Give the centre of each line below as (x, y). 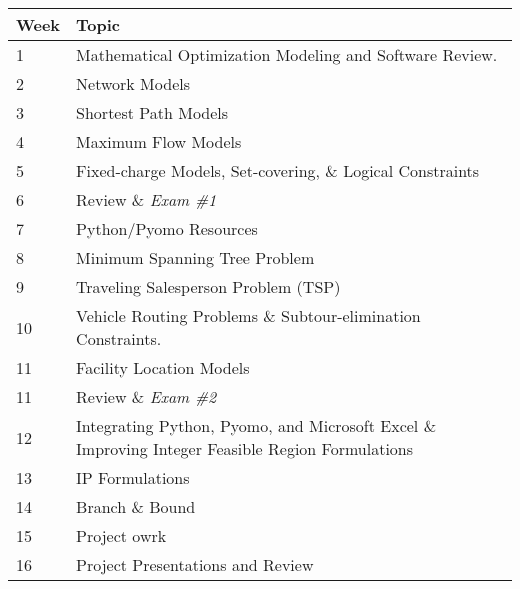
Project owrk (121, 535)
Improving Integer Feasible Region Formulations (245, 448)
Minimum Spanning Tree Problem (195, 257)
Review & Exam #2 (146, 396)
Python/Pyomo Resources (167, 228)
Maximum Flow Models (159, 141)
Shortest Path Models (152, 112)
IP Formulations (133, 477)
